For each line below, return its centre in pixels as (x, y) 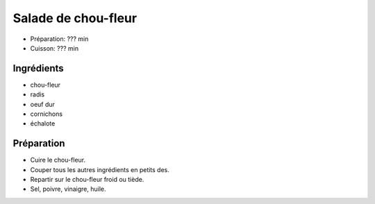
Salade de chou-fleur (75, 18)
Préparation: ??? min (59, 39)
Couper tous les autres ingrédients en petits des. (100, 169)
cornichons (46, 114)
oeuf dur (43, 104)
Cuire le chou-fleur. (58, 160)
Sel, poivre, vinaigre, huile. (68, 189)
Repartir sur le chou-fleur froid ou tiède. (87, 180)
